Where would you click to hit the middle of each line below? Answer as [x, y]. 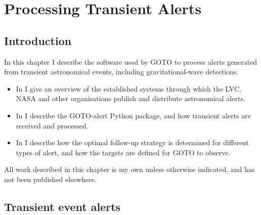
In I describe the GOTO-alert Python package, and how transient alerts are [134, 115]
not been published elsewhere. [50, 179]
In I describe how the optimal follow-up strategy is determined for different [132, 142]
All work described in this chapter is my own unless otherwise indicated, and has [129, 169]
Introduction [38, 40]
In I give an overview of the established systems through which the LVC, [128, 88]
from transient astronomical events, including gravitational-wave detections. [121, 72]
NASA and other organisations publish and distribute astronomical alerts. [130, 98]
